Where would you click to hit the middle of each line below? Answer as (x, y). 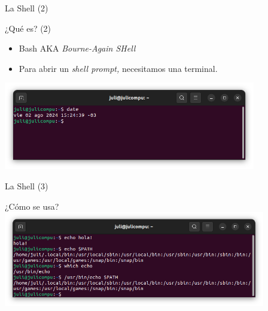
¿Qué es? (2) (28, 28)
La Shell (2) (27, 8)
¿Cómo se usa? (32, 206)
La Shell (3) (27, 185)
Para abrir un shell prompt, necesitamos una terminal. (118, 68)
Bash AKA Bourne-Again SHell (77, 48)
